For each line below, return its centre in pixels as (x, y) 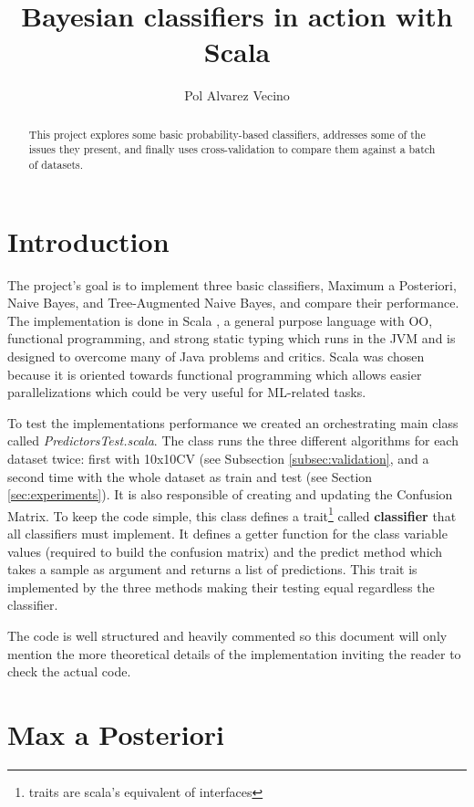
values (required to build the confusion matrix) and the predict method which (225, 551)
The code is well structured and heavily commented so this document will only (227, 635)
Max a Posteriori (116, 734)
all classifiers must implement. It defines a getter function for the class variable (227, 533)
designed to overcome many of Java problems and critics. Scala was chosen (216, 356)
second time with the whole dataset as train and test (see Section (190, 476)
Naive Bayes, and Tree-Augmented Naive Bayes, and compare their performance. (233, 303)
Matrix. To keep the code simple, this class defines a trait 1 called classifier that (232, 514)
